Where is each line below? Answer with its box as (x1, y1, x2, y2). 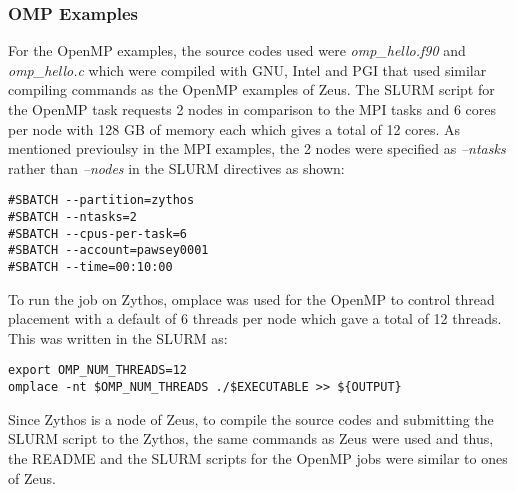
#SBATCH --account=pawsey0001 (8, 243, 209, 258)
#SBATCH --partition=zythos (8, 193, 195, 208)
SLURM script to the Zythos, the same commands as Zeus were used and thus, (8, 428, 494, 449)
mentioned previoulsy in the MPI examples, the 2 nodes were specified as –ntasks (8, 138, 506, 159)
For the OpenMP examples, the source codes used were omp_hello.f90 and (8, 40, 466, 61)
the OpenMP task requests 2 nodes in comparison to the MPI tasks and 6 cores (8, 99, 496, 119)
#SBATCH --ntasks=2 (8, 210, 137, 225)
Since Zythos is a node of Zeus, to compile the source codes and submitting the (8, 408, 494, 429)
